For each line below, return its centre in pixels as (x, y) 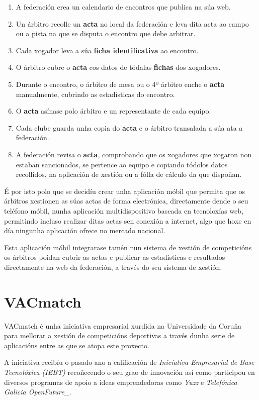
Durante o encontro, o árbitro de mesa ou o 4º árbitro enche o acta (120, 84)
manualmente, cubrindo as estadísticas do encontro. (95, 94)
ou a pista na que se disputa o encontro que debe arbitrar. (106, 33)
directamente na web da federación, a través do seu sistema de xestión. (113, 267)
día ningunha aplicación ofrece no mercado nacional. (85, 230)
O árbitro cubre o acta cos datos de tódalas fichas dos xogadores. (118, 67)
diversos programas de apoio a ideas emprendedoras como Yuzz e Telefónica (121, 382)
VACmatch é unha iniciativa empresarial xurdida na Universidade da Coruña (123, 325)
